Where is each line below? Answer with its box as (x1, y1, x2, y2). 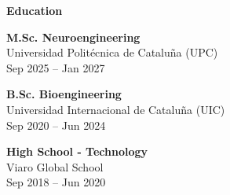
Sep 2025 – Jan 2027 (6, 59, 105, 75)
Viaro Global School (6, 158, 104, 175)
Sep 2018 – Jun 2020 (6, 174, 106, 190)
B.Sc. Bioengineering (6, 86, 122, 102)
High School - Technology (6, 143, 148, 160)
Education (6, 2, 63, 18)
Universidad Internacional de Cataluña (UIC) (6, 101, 225, 117)
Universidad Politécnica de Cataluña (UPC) (6, 44, 218, 61)
